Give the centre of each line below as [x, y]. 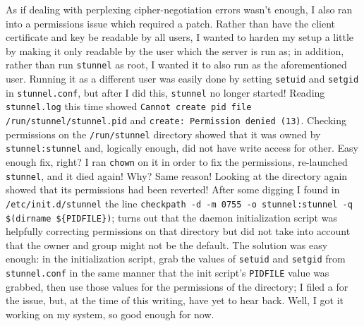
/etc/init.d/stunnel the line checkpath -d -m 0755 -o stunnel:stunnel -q [179, 203]
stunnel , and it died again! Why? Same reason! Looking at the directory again [177, 175]
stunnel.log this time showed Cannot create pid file [129, 106]
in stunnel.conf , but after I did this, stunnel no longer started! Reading [165, 92]
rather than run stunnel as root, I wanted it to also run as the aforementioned [176, 65]
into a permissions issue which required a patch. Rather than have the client [170, 23]
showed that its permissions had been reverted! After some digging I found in [173, 189]
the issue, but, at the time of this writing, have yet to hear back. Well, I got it [175, 300]
